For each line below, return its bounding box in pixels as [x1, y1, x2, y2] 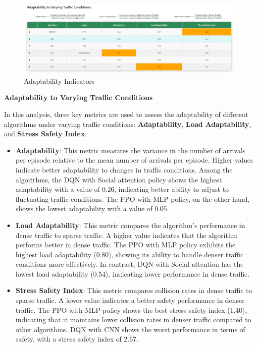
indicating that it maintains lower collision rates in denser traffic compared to [15, 314, 252, 325]
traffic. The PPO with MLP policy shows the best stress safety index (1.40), [15, 304, 247, 315]
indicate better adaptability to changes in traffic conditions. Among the [15, 164, 233, 174]
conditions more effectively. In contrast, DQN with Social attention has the [15, 259, 244, 269]
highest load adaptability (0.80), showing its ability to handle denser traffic [15, 249, 244, 259]
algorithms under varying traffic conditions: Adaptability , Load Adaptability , [4, 118, 251, 129]
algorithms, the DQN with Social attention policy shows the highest [15, 174, 222, 184]
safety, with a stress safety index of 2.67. [15, 334, 139, 344]
